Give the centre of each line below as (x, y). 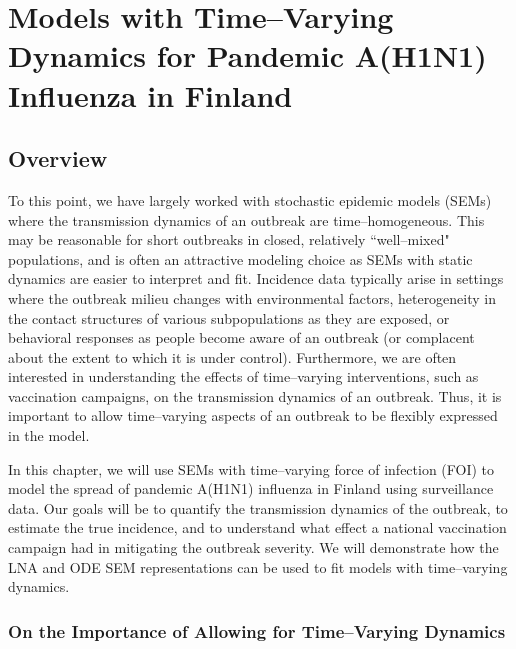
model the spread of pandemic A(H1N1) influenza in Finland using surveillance (251, 488)
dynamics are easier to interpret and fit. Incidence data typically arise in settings (256, 278)
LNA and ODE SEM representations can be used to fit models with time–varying (258, 566)
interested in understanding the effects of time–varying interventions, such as (243, 376)
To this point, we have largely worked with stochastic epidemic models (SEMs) (250, 199)
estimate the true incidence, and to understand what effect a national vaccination (257, 527)
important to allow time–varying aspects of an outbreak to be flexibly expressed (253, 415)
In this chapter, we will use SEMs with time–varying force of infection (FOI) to (251, 468)
